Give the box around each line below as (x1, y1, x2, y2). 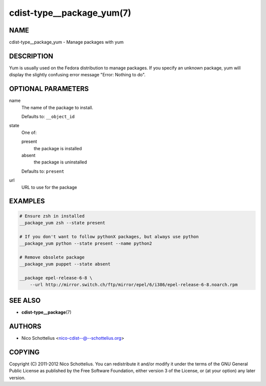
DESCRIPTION (9, 52, 54, 60)
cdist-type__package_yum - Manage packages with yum (9, 39, 124, 45)
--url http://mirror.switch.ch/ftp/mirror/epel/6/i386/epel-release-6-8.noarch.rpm (30, 282, 238, 288)
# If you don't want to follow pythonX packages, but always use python (19, 234, 199, 239)
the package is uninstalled (33, 159, 87, 165)
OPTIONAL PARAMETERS (9, 85, 89, 93)
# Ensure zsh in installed (19, 213, 85, 219)
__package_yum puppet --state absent (19, 261, 111, 267)
